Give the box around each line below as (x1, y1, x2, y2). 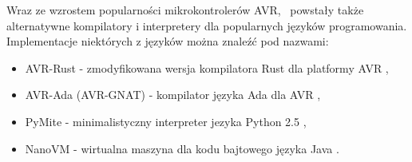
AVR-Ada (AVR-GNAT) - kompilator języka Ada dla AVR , (25, 86, 321, 103)
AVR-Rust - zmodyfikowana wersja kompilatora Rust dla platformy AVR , (25, 59, 389, 76)
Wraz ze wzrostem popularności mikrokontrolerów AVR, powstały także (6, 2, 364, 18)
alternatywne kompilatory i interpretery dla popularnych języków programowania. (6, 17, 407, 34)
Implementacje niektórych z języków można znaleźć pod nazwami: (6, 33, 329, 49)
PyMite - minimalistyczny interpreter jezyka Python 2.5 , (25, 113, 307, 129)
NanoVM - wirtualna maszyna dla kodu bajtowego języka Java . (25, 140, 339, 156)
